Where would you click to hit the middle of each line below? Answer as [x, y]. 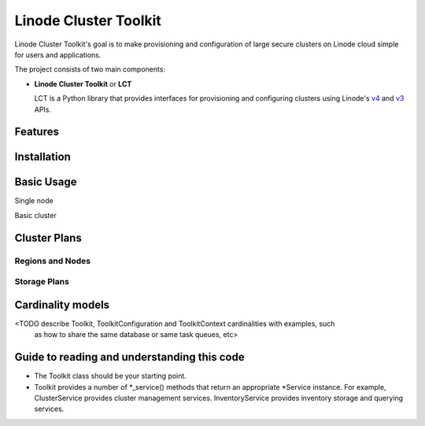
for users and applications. [58, 54]
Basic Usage [46, 182]
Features [37, 132]
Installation [42, 157]
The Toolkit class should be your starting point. [110, 376]
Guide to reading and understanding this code [129, 357]
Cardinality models [62, 304]
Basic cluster [35, 215]
